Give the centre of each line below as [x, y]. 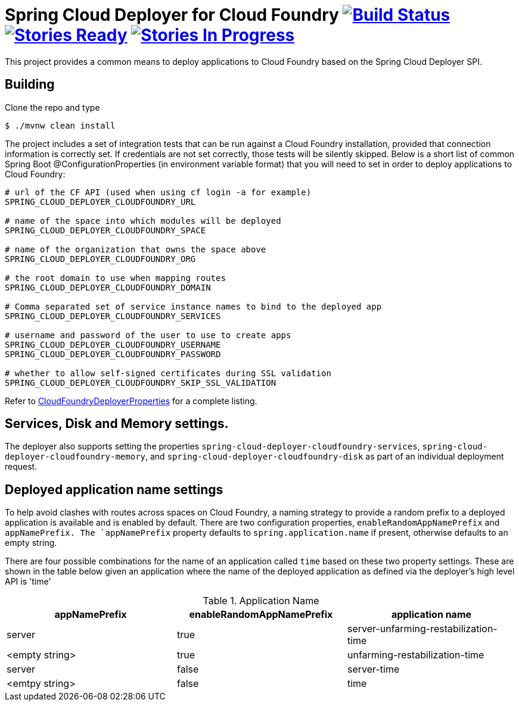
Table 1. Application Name [261, 601]
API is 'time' [28, 582]
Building [30, 85]
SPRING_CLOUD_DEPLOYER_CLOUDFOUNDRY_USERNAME [113, 344]
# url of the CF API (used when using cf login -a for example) [158, 192]
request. [21, 467]
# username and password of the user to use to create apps [148, 335]
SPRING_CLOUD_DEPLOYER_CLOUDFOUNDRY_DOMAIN [108, 287]
